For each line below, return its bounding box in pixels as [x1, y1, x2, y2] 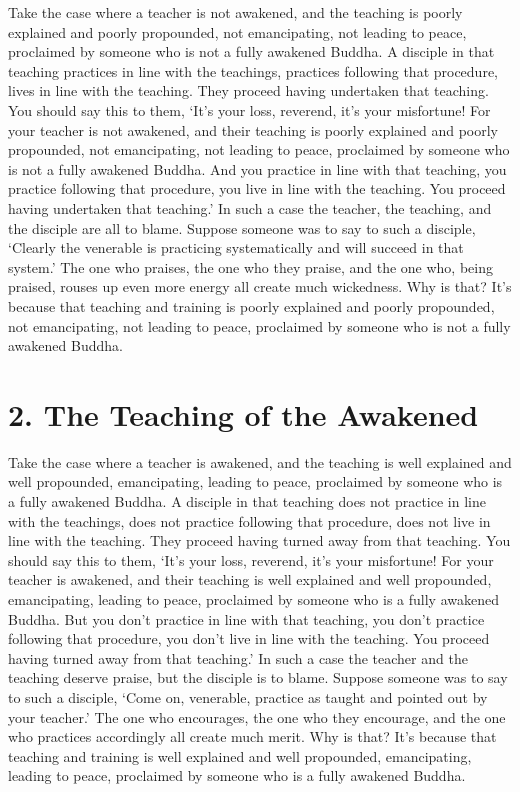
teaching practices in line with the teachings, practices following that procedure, [8, 60, 498, 81]
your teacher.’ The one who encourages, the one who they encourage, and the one [8, 706, 506, 727]
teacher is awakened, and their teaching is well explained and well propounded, [8, 569, 492, 590]
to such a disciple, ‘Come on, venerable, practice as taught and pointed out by [8, 686, 488, 707]
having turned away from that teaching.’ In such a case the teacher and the [8, 647, 468, 668]
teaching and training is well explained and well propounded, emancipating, [8, 745, 472, 766]
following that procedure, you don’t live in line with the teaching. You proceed [8, 628, 490, 649]
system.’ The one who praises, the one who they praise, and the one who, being [8, 256, 493, 277]
